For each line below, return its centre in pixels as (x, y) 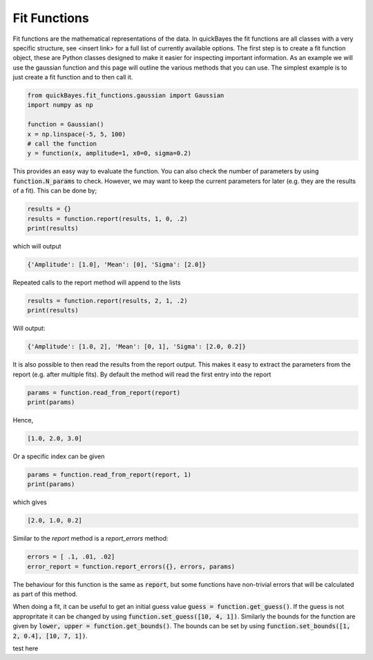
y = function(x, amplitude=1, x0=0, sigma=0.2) (109, 153)
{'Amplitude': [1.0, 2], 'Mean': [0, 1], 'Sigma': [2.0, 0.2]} (137, 347)
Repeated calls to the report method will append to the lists (97, 282)
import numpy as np (60, 105)
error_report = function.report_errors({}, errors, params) (131, 566)
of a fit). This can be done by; (55, 191)
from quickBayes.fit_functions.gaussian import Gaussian (126, 96)
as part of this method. (45, 594)
